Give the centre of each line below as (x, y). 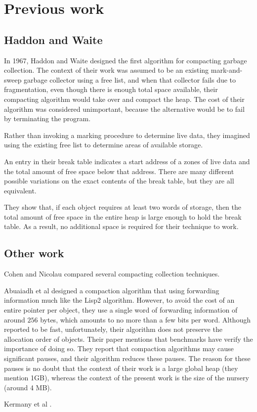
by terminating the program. (47, 118)
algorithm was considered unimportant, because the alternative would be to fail (124, 109)
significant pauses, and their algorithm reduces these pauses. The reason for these (127, 358)
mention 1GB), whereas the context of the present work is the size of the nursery (127, 378)
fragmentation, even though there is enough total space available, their (111, 89)
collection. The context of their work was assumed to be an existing (107, 70)
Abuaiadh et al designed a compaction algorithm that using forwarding (112, 290)
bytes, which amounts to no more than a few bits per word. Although (145, 319)
